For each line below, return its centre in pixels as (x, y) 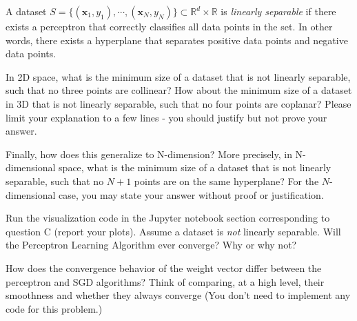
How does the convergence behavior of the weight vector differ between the (164, 267)
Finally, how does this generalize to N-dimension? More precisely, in (149, 154)
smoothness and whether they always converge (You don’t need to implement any (178, 295)
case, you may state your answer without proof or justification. (191, 194)
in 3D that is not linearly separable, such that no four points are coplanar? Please (178, 103)
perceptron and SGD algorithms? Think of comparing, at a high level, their (165, 281)
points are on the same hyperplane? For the (226, 181)
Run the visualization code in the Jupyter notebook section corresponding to (168, 218)
